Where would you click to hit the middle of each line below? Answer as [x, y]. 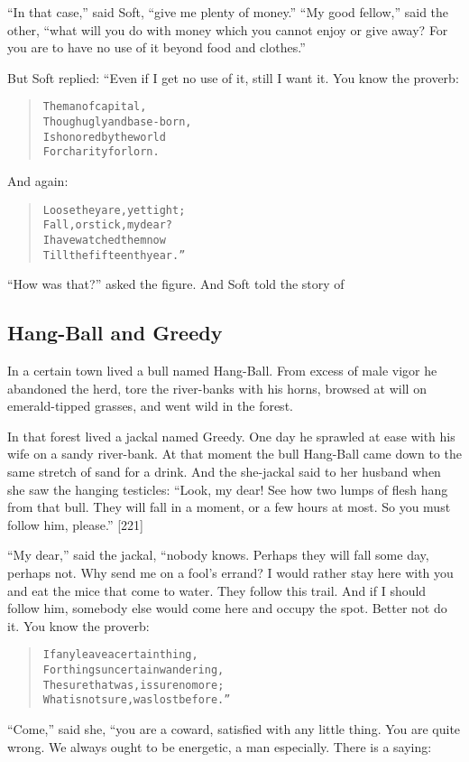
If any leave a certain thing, [120, 655]
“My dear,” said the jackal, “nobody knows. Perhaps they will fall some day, [218, 555]
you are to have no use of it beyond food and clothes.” [156, 47]
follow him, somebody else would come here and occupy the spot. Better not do [227, 608]
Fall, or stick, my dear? [107, 225]
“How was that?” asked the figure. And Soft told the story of [176, 284]
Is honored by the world [104, 137]
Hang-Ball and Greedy [115, 333]
